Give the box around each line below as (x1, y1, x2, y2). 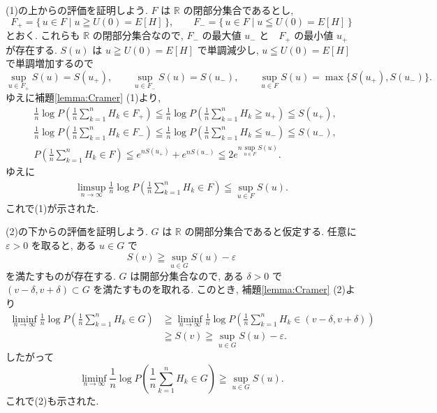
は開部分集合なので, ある (130, 268, 244, 283)
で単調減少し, (197, 42, 259, 57)
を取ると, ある (31, 238, 96, 253)
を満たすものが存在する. (6, 268, 116, 283)
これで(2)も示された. (6, 393, 99, 407)
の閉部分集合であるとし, (183, 3, 294, 17)
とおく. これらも (6, 28, 80, 43)
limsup (77, 182, 106, 193)
